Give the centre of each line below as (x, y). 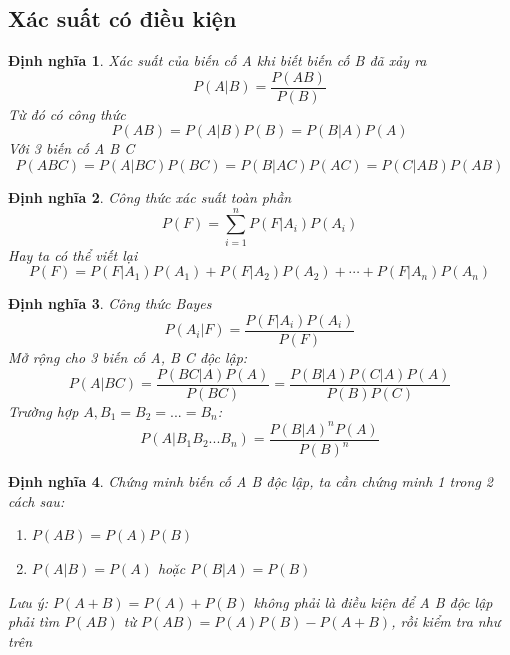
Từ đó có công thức (67, 113)
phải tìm (34, 621)
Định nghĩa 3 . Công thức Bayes (110, 303)
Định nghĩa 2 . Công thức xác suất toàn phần (150, 197)
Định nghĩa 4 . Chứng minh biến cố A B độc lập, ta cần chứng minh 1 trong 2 (250, 481)
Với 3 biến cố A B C (71, 148)
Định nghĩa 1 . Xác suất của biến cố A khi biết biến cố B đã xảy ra (217, 60)
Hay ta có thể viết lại (73, 254)
